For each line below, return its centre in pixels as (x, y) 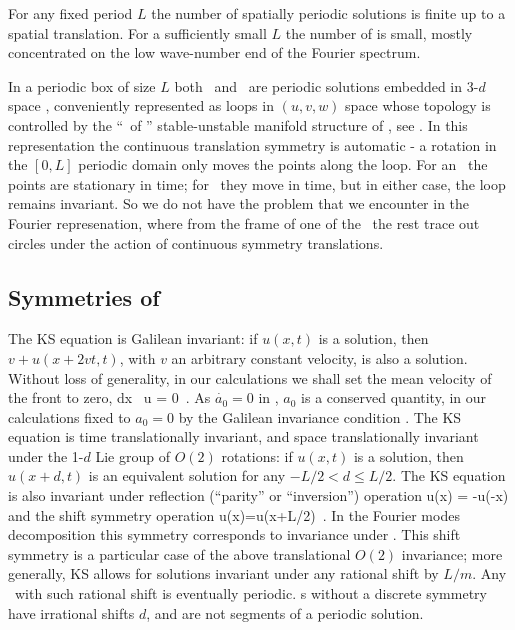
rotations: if (257, 455)
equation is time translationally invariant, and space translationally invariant (243, 436)
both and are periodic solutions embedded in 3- (326, 85)
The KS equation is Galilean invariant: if (133, 338)
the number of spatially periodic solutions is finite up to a (328, 13)
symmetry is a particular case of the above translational (179, 553)
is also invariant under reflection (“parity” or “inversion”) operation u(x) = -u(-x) (258, 495)
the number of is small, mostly (379, 32)
